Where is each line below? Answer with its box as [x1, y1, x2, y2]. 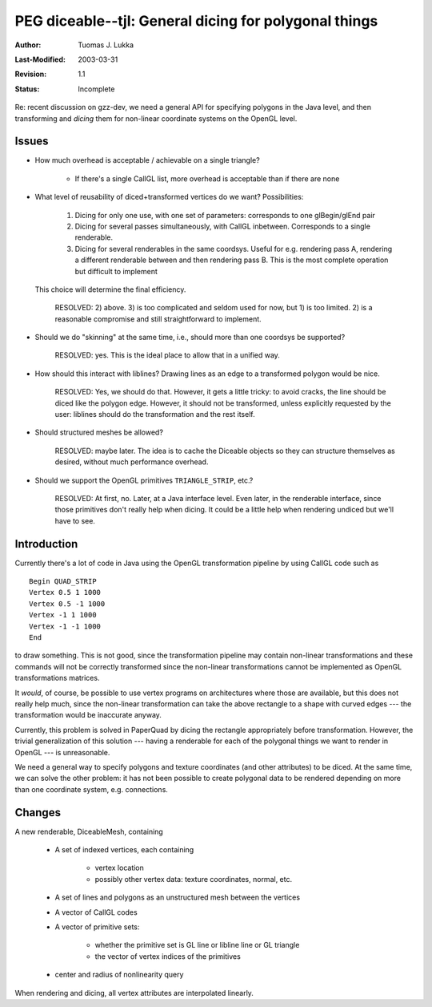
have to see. [54, 516, 96, 525]
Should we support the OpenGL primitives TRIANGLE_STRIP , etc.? [34, 475, 254, 485]
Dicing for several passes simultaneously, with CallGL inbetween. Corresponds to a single [74, 221, 371, 231]
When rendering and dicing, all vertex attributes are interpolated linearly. [14, 988, 254, 997]
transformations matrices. [14, 673, 100, 683]
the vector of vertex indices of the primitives [94, 951, 242, 961]
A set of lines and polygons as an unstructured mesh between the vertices [54, 892, 300, 902]
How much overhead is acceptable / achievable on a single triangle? [34, 156, 260, 165]
